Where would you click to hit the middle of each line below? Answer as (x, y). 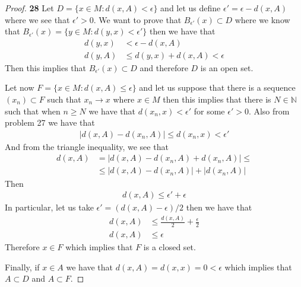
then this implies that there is (217, 99)
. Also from (269, 111)
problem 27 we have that (50, 122)
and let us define (191, 8)
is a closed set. (169, 246)
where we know (262, 19)
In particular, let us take (49, 207)
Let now (20, 87)
